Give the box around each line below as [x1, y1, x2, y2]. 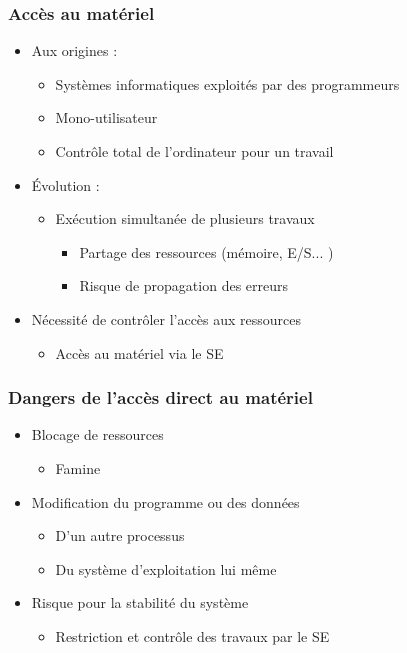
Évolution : [31, 174, 100, 195]
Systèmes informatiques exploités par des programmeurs [55, 73, 400, 94]
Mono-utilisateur [55, 107, 158, 128]
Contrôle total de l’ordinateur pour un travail [55, 141, 334, 161]
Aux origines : [31, 40, 118, 61]
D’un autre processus [55, 525, 185, 546]
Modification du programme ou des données [31, 491, 300, 512]
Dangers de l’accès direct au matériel [8, 385, 313, 410]
